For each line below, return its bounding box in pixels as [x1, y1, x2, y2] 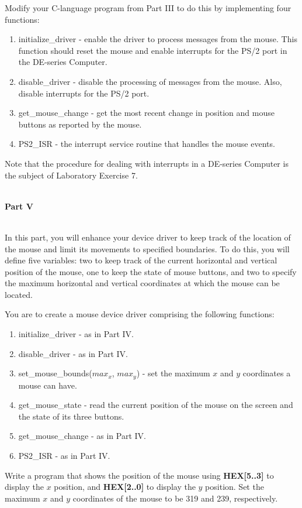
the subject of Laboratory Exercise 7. [5, 169, 138, 181]
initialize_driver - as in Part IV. [18, 328, 134, 340]
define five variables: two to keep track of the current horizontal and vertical [5, 254, 277, 266]
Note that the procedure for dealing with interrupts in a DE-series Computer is [5, 157, 289, 169]
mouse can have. [18, 379, 77, 391]
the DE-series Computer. [18, 56, 107, 68]
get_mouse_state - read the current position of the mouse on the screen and [18, 399, 293, 411]
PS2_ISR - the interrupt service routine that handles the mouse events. [18, 138, 275, 150]
